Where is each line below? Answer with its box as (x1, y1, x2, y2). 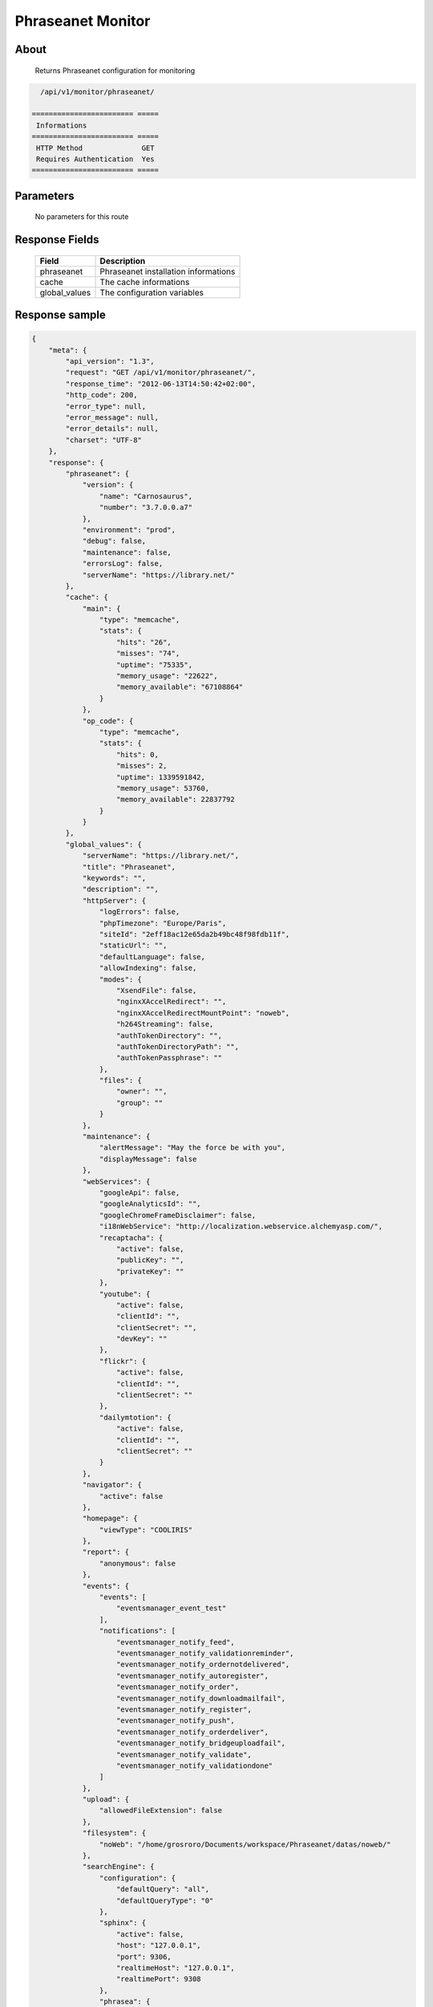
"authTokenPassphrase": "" (116, 1053, 222, 1063)
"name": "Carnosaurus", (99, 491, 192, 501)
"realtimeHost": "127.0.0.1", (116, 1963, 236, 1972)
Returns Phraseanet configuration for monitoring (34, 65, 196, 75)
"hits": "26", (116, 637, 172, 646)
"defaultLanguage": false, (99, 952, 206, 961)
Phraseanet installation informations (99, 266, 236, 277)
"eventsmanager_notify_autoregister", (116, 1671, 269, 1680)
